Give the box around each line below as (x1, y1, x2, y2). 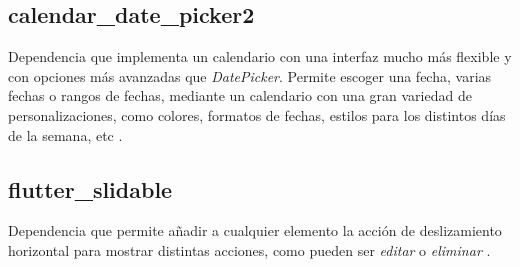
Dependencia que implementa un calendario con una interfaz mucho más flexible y (8, 46, 512, 67)
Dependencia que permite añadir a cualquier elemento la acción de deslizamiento (8, 220, 502, 241)
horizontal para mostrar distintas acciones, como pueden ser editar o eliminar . (8, 239, 491, 260)
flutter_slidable (8, 173, 173, 204)
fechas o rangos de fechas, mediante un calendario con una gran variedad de (8, 85, 472, 106)
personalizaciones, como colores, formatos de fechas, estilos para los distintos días (8, 104, 506, 125)
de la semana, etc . (8, 124, 123, 145)
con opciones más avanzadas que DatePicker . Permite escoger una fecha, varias (8, 65, 492, 86)
